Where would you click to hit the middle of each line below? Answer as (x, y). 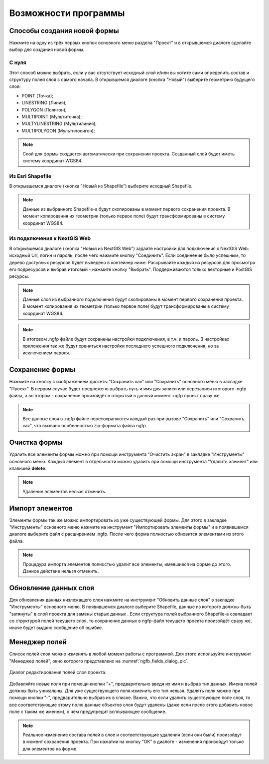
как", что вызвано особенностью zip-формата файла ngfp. (85, 426)
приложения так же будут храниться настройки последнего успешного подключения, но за (121, 346)
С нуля (18, 62)
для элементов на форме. (50, 749)
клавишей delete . (28, 468)
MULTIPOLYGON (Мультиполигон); (58, 130)
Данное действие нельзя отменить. (61, 571)
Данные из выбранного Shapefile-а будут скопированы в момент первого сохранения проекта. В (127, 209)
